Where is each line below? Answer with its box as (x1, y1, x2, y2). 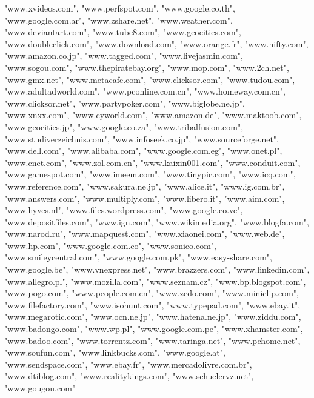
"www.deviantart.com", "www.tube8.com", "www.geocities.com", (4, 25, 241, 38)
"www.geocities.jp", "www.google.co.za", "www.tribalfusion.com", (4, 120, 244, 133)
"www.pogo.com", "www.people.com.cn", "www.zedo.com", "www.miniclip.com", (4, 287, 299, 299)
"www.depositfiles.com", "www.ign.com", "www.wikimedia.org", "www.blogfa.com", (4, 215, 309, 228)
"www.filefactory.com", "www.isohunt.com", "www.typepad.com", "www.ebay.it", (4, 298, 301, 311)
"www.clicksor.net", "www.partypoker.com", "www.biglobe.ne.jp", (4, 96, 245, 109)
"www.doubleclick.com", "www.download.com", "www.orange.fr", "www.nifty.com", (4, 37, 309, 50)
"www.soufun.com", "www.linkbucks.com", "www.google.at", (4, 346, 225, 359)
